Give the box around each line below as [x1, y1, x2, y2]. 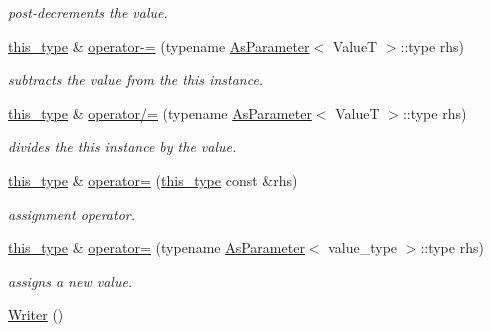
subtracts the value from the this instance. [8, 69, 264, 90]
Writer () [8, 304, 64, 325]
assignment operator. [8, 203, 136, 224]
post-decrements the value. [8, 2, 168, 22]
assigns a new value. [8, 270, 133, 291]
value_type [328, 237, 398, 258]
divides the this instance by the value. [8, 136, 237, 157]
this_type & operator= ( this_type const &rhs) [8, 169, 298, 190]
